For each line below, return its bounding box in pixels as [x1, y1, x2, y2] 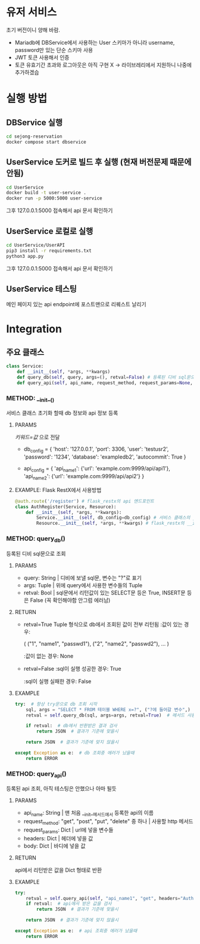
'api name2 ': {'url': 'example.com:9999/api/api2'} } [23, 473, 145, 481]
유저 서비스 [6, 5, 57, 19]
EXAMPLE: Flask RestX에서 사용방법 [14, 486, 102, 493]
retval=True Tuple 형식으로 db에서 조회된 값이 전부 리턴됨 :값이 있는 [23, 621, 183, 628]
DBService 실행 [6, 117, 62, 127]
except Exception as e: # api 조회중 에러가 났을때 [14, 928, 137, 934]
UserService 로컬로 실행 [6, 226, 93, 236]
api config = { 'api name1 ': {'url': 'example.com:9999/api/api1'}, [23, 465, 171, 473]
